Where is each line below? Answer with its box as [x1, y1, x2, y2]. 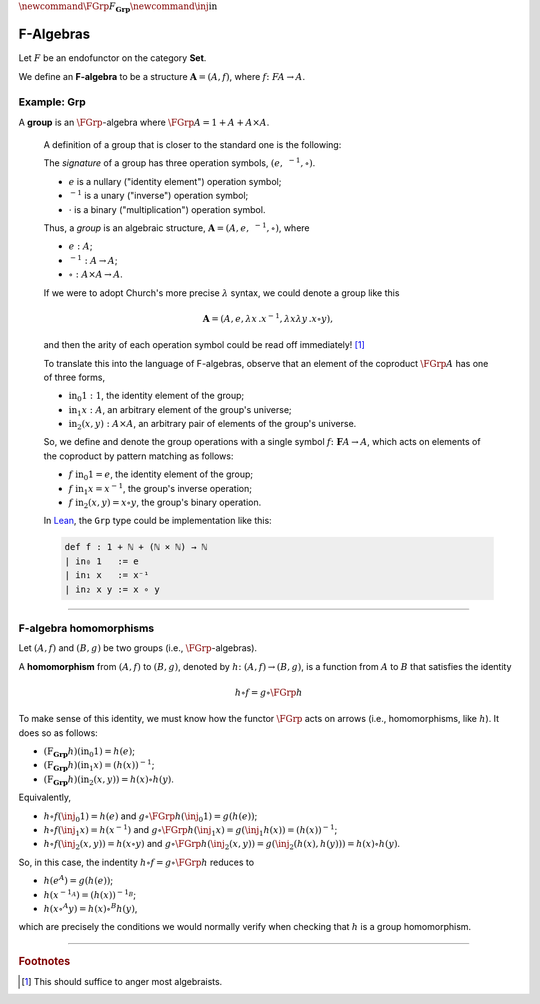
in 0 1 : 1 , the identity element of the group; [68, 390, 245, 404]
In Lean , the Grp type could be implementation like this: [43, 515, 272, 527]
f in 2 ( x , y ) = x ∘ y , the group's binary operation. [68, 496, 262, 510]
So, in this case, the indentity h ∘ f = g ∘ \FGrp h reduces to [18, 856, 255, 868]
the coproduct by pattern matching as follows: [43, 450, 234, 462]
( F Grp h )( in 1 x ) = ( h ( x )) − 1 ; [43, 758, 155, 774]
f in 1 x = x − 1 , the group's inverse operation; [68, 481, 252, 497]
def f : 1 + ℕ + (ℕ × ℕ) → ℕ [64, 541, 208, 553]
